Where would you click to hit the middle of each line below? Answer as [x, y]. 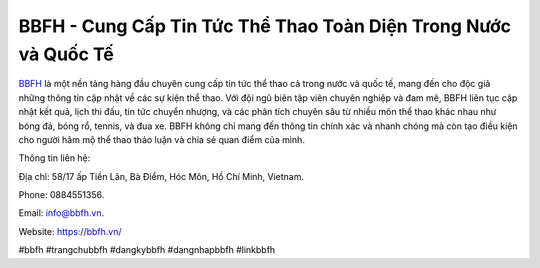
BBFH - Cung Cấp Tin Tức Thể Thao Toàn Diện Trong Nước [265, 26]
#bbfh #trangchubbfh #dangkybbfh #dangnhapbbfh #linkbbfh [147, 250]
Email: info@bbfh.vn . [61, 213]
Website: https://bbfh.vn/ [70, 231]
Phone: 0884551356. [61, 195]
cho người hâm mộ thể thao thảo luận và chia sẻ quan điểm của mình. [161, 139]
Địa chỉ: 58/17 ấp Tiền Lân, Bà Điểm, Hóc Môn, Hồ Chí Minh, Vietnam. [161, 176]
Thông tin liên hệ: [54, 158]
